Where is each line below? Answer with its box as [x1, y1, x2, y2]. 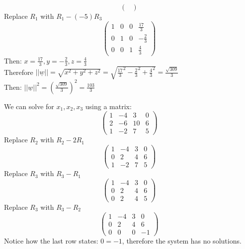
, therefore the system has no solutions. [122, 235, 242, 246]
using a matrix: [85, 101, 132, 111]
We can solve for [4, 101, 54, 111]
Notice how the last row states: [4, 235, 98, 246]
